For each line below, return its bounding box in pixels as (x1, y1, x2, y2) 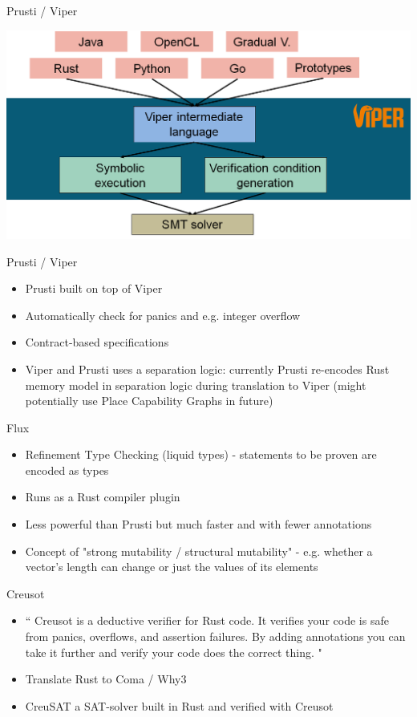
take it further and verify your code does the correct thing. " (25, 643, 322, 660)
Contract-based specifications (25, 334, 169, 350)
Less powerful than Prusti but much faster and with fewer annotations (25, 516, 372, 533)
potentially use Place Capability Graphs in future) (25, 392, 273, 409)
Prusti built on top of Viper (25, 280, 163, 297)
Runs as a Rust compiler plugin (25, 488, 180, 505)
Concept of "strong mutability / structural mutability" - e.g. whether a (25, 542, 373, 559)
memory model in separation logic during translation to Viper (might (25, 376, 366, 393)
